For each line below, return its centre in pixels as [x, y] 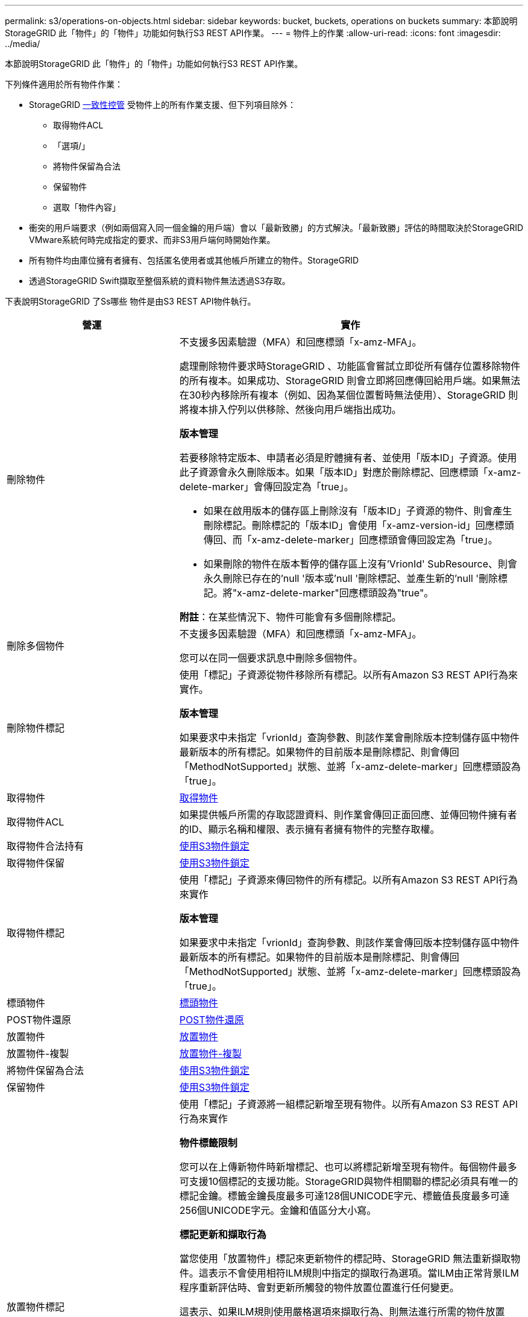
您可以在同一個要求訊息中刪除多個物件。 [271, 658]
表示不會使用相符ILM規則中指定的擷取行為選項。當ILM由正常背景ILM [364, 1273]
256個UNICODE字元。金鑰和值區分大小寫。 [278, 1210]
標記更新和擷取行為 [223, 1234]
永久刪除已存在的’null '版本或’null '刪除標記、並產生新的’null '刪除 [351, 578]
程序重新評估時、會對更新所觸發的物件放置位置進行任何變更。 [319, 1287]
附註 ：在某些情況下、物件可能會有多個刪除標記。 [290, 617]
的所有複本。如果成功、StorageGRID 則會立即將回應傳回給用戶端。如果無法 [350, 381]
